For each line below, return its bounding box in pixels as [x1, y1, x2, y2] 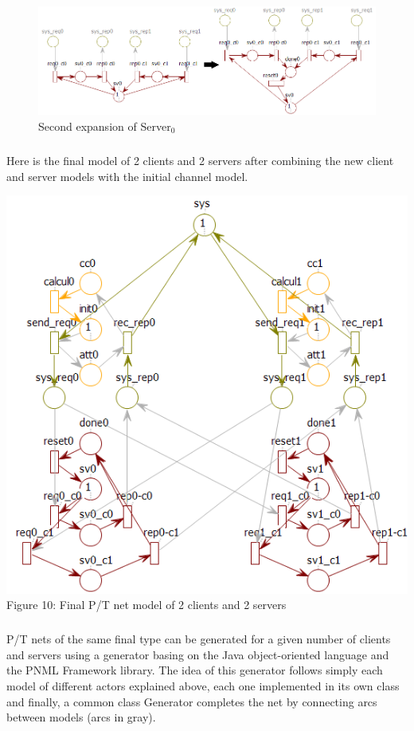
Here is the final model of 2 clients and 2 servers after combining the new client [6, 151, 394, 168]
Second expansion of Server [38, 118, 171, 135]
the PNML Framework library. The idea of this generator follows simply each [6, 662, 383, 678]
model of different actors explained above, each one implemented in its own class [6, 677, 400, 694]
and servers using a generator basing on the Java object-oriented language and [6, 646, 389, 662]
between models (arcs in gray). [6, 709, 156, 725]
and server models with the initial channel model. [6, 167, 248, 184]
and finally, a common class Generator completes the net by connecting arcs [6, 693, 377, 709]
